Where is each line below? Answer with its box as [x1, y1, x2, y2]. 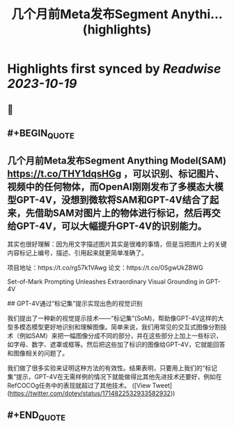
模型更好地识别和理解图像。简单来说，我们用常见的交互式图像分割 [31, 323, 221, 331]
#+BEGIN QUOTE [7, 127, 75, 141]
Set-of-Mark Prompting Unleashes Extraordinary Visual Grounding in [7, 277, 205, 286]
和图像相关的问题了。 [7, 348, 68, 357]
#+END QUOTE [7, 409, 66, 423]
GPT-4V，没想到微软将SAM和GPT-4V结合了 [16, 193, 210, 206]
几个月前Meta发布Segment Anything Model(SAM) [7, 154, 226, 166]
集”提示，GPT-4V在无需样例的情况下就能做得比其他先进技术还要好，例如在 [7, 372, 222, 381]
